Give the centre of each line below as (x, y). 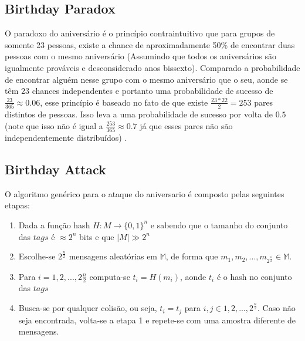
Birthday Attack (55, 169)
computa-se (110, 276)
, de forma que (192, 256)
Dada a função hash (54, 224)
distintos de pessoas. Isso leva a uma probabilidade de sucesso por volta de (139, 114)
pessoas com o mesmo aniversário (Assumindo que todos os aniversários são (141, 56)
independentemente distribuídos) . (66, 137)
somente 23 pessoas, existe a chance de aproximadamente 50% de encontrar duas (150, 44)
